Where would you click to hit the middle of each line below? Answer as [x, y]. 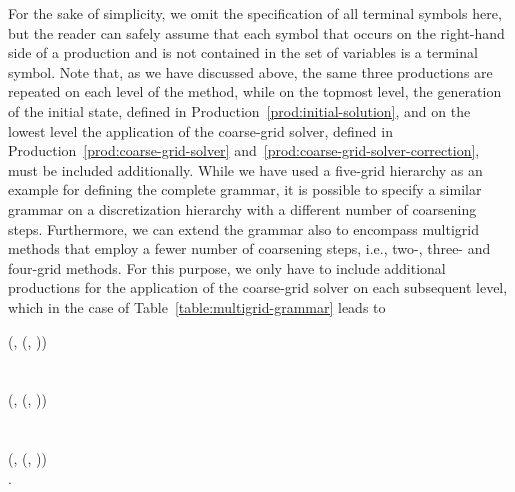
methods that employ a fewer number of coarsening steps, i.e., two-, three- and [249, 248]
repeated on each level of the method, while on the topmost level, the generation [255, 91]
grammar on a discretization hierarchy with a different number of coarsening [242, 208]
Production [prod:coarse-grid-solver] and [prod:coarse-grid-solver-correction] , [244, 150]
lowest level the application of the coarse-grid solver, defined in [200, 130]
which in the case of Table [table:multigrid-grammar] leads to [197, 306]
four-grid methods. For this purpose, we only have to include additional [227, 267]
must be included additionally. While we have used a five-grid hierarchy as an [245, 169]
